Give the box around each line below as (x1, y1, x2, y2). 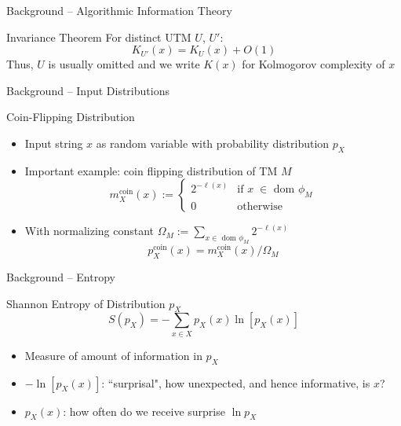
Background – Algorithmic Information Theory (6, 2, 232, 18)
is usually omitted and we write (48, 56, 200, 72)
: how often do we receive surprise (63, 402, 225, 419)
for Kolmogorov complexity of (242, 56, 385, 72)
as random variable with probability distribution (96, 134, 330, 151)
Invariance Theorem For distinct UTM (6, 28, 191, 45)
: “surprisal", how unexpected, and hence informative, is (101, 374, 370, 391)
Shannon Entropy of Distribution (6, 295, 166, 311)
